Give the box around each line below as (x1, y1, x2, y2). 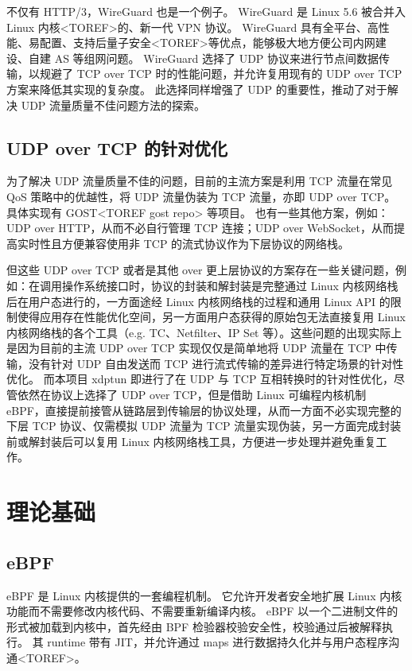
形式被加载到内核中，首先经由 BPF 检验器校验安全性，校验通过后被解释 (6, 618, 382, 634)
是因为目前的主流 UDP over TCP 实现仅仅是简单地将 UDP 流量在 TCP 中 (6, 339, 387, 356)
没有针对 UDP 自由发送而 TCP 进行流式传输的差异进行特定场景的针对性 (28, 355, 404, 371)
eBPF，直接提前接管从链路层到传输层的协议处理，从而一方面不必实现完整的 (6, 401, 402, 418)
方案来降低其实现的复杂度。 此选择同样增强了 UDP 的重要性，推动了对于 (6, 80, 387, 97)
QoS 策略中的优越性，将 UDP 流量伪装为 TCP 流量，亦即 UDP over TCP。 (6, 188, 396, 204)
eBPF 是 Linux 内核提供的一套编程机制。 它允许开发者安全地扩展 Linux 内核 (6, 587, 402, 603)
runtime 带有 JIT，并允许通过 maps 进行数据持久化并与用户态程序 (47, 634, 389, 650)
